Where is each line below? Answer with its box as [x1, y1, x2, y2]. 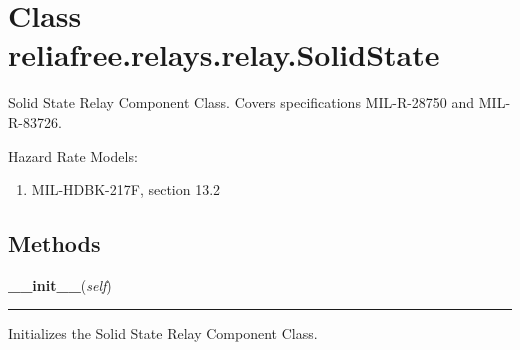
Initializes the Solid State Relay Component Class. [8, 323, 318, 344]
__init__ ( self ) [8, 274, 112, 295]
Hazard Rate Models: [8, 145, 138, 166]
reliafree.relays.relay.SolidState [8, 34, 440, 75]
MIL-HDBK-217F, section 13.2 [31, 179, 221, 200]
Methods [8, 228, 101, 259]
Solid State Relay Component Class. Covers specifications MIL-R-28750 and [8, 92, 475, 113]
